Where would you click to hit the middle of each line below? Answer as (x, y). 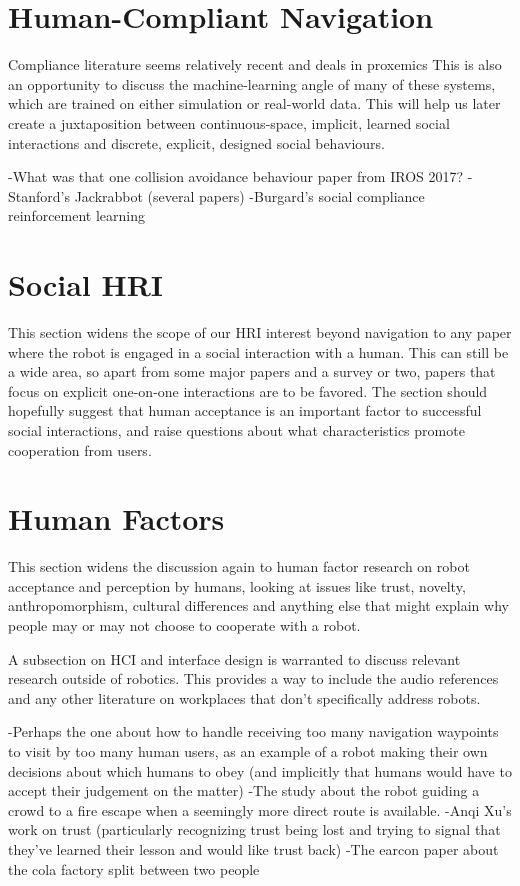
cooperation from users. (80, 449)
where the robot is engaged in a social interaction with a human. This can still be (258, 351)
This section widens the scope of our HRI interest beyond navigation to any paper (260, 332)
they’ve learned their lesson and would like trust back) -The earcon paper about (253, 849)
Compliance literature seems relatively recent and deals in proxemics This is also (255, 64)
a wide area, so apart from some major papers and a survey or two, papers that (252, 371)
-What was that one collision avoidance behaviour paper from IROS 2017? (236, 176)
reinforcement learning (77, 215)
